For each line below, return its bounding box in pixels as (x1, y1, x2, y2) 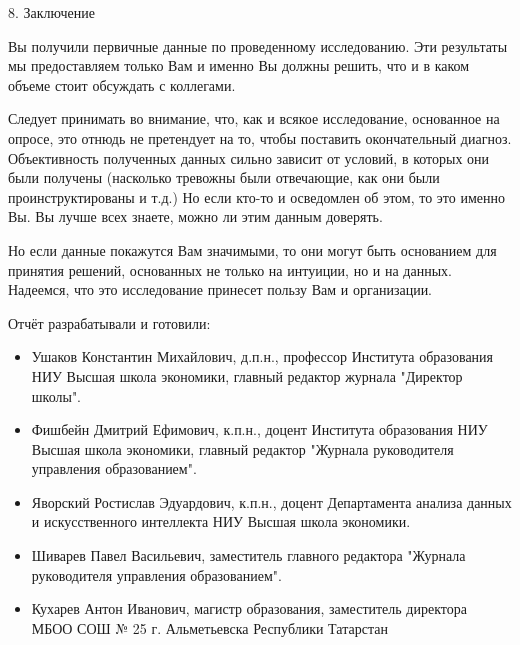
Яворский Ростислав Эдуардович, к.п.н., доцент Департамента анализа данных (31, 491, 512, 512)
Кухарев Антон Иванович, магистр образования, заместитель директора (31, 598, 467, 619)
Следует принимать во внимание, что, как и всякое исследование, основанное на (8, 108, 500, 129)
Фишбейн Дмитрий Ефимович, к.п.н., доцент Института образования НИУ (31, 419, 488, 440)
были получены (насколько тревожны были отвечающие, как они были (8, 167, 440, 188)
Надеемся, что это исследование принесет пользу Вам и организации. (8, 279, 433, 300)
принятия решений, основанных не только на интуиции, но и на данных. (8, 259, 452, 280)
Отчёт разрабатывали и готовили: (8, 312, 211, 333)
